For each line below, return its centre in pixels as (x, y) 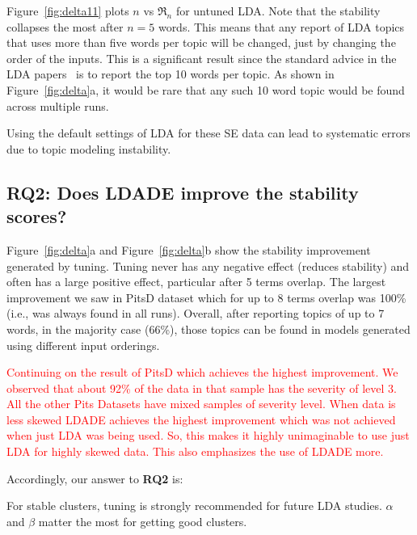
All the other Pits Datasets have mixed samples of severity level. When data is (201, 404)
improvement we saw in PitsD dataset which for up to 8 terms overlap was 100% (206, 297)
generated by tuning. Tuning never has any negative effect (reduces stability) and (208, 265)
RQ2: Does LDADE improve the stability (183, 192)
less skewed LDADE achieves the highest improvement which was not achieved (201, 419)
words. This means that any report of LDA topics (281, 26)
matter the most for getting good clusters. (143, 521)
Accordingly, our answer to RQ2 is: (95, 478)
